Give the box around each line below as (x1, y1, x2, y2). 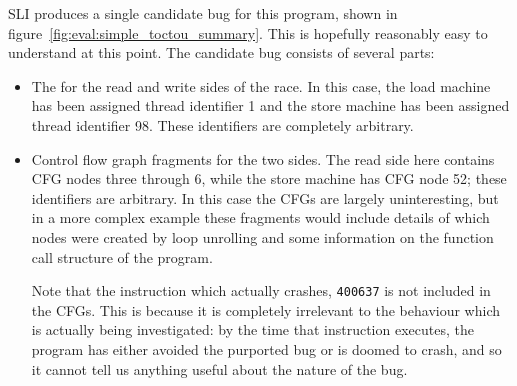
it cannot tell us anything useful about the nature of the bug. (31, 358, 408, 379)
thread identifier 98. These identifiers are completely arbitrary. (31, 114, 414, 135)
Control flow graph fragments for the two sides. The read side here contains (31, 148, 495, 169)
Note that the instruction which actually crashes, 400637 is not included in (31, 280, 491, 301)
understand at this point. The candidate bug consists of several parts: (8, 42, 435, 63)
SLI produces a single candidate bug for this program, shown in (8, 3, 398, 23)
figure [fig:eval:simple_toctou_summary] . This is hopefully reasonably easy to (8, 22, 488, 43)
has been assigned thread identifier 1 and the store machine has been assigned (31, 95, 510, 116)
